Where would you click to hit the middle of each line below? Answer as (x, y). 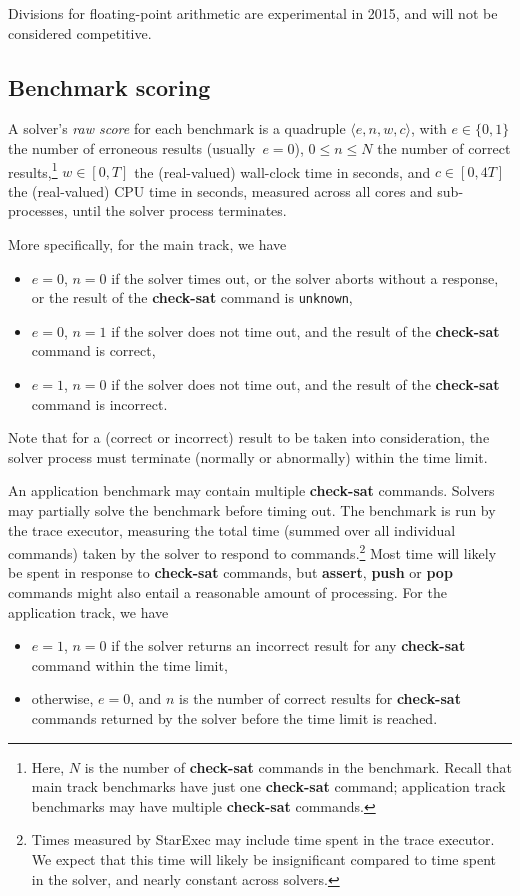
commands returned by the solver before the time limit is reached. (234, 718)
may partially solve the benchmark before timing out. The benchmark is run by (252, 510)
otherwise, (62, 698)
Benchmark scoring (109, 86)
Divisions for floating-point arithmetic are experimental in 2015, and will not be (253, 13)
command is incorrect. (99, 403)
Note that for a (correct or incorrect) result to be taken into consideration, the (249, 437)
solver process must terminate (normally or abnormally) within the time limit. (248, 456)
